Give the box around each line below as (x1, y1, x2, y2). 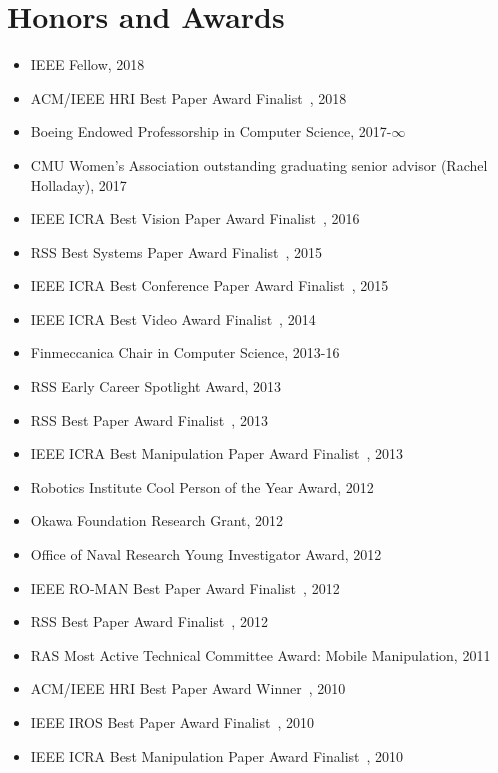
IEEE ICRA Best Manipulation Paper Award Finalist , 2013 (30, 443, 404, 464)
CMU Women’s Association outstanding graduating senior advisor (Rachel (30, 154, 488, 175)
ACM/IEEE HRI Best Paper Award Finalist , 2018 (30, 87, 347, 108)
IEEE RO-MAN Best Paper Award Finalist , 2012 (30, 577, 340, 598)
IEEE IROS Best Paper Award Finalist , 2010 (30, 712, 314, 732)
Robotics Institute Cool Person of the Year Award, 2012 (30, 476, 374, 497)
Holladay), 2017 (30, 174, 127, 195)
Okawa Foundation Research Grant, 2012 (30, 510, 284, 531)
